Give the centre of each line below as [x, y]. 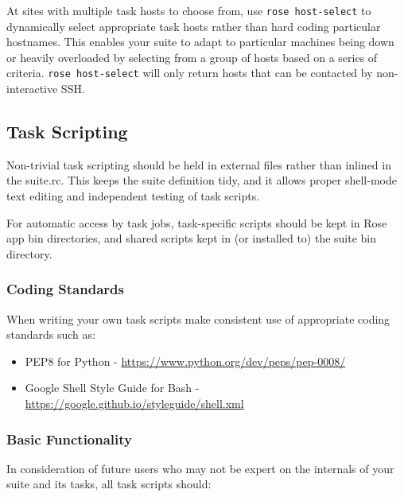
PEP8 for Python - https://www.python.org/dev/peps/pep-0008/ [185, 361]
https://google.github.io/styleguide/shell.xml [134, 404]
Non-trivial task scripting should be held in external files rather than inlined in [199, 164]
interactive [32, 89]
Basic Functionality [70, 439]
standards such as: [51, 334]
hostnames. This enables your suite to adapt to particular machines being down [200, 42]
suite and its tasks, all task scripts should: [109, 484]
